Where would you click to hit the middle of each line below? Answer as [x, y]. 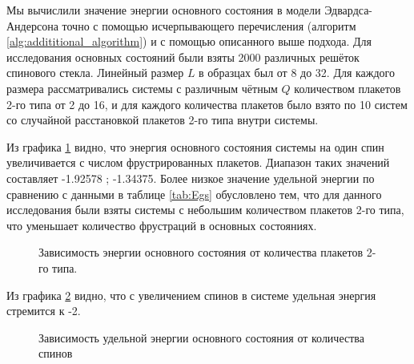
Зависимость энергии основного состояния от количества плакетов [201, 252]
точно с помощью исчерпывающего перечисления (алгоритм [209, 25]
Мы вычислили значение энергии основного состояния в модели [164, 10]
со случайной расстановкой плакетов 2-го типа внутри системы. [163, 120]
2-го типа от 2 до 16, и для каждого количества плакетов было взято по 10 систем [207, 104]
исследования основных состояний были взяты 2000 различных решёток [183, 57]
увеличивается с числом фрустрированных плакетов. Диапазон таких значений [198, 162]
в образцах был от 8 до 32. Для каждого [297, 73]
